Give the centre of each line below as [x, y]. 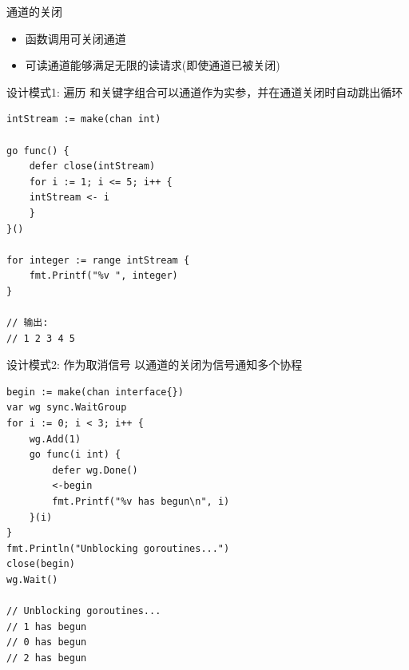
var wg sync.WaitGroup [67, 408]
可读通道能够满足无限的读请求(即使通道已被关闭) [153, 65]
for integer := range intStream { [98, 260]
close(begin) [41, 564]
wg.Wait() [32, 580]
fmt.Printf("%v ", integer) [103, 276]
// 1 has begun [47, 626]
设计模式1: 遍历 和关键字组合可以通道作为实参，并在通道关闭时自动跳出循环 [205, 91]
